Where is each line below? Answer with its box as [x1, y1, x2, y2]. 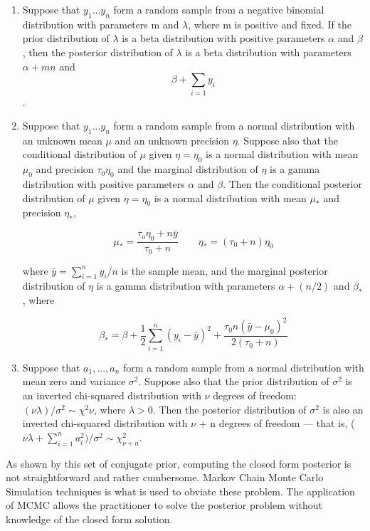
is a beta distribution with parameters [185, 44, 351, 59]
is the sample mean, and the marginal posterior [121, 263, 328, 278]
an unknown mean [22, 132, 102, 147]
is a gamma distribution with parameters [96, 278, 275, 293]
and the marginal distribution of [117, 162, 258, 177]
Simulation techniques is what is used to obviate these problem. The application [6, 483, 355, 498]
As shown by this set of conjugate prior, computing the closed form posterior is [6, 456, 351, 470]
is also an [322, 401, 364, 416]
